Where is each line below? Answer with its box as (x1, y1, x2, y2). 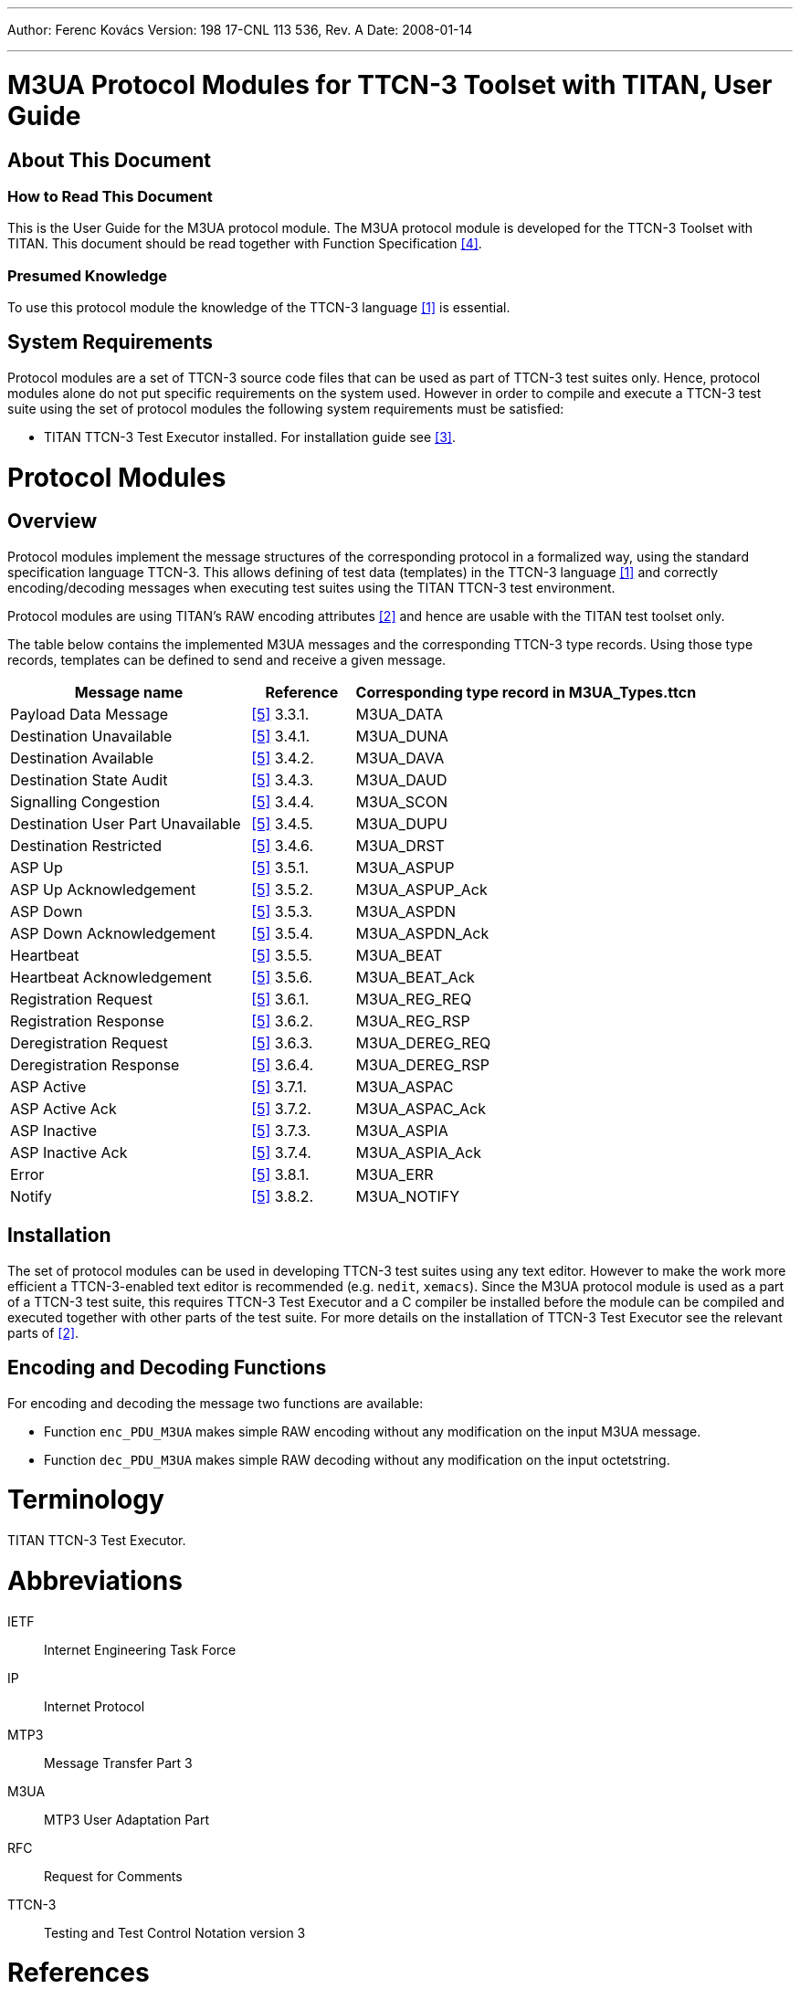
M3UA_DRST (355, 836, 445, 855)
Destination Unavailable (10, 726, 173, 745)
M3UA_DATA (355, 704, 444, 723)
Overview (7, 510, 98, 533)
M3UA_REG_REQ (355, 989, 472, 1008)
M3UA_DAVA (355, 748, 445, 767)
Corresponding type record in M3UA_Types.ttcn (355, 682, 697, 701)
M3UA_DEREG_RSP (355, 1055, 489, 1074)
